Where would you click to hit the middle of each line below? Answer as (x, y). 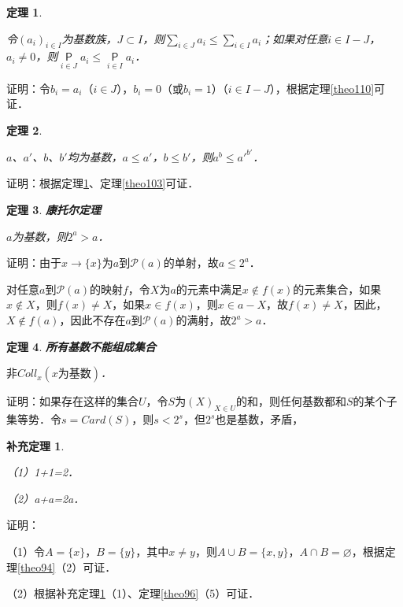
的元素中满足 (209, 289)
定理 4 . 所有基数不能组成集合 (81, 346)
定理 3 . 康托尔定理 (54, 210)
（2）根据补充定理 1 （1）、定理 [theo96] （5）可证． (133, 593)
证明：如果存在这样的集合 (72, 401)
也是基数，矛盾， (259, 419)
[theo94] (37, 566)
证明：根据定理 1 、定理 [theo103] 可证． (103, 183)
